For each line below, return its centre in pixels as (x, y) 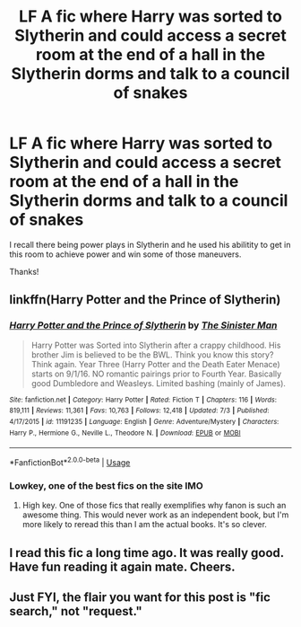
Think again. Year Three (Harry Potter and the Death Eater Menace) (155, 364)
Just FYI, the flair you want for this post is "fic (140, 597)
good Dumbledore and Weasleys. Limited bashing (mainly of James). (159, 383)
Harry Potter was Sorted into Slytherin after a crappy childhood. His (156, 345)
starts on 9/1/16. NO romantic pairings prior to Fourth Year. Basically (156, 374)
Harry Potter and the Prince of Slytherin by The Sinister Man (143, 325)
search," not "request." (76, 611)
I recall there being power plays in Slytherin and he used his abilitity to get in (150, 244)
